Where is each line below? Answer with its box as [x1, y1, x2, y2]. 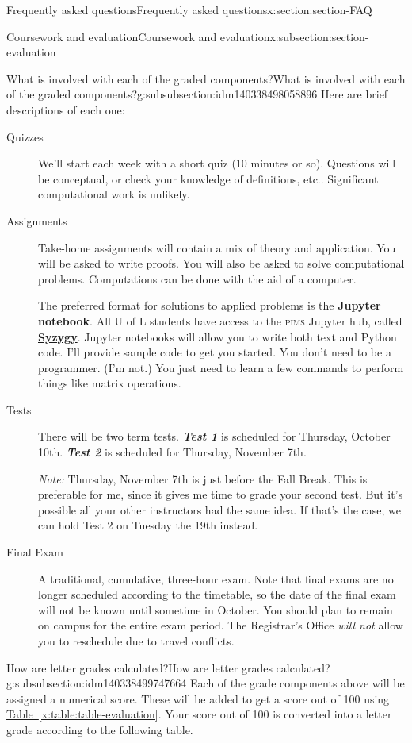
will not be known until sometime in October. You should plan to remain [38, 601, 393, 618]
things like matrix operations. [38, 375, 181, 391]
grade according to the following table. [6, 721, 193, 737]
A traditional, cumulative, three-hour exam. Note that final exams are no [38, 570, 394, 587]
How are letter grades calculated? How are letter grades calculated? [6, 659, 330, 676]
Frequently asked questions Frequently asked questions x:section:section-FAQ [6, 2, 372, 17]
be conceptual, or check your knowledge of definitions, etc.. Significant [38, 170, 379, 187]
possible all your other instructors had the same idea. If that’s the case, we [38, 501, 401, 518]
